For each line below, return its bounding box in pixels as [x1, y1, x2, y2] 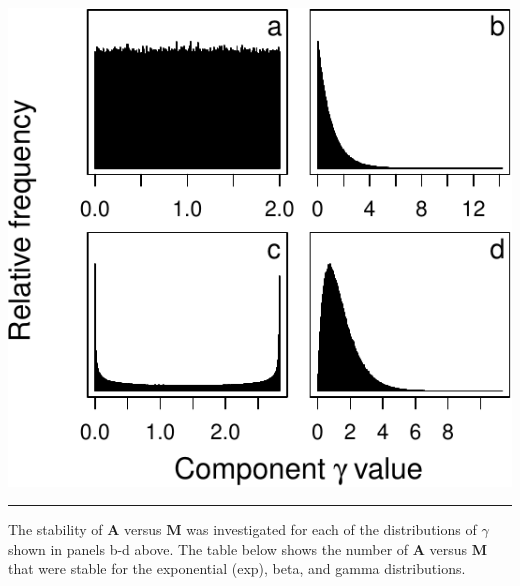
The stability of [8, 519, 103, 540]
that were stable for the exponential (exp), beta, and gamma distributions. [8, 558, 466, 579]
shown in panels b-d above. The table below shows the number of [8, 538, 409, 559]
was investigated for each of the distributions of [186, 519, 477, 540]
